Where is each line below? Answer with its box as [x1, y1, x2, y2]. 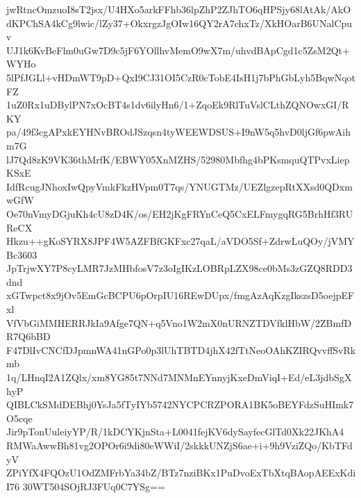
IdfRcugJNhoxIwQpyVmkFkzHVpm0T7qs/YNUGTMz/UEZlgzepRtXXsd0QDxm [6, 179, 353, 193]
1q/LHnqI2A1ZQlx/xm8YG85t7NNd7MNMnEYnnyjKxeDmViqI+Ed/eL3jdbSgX [6, 370, 352, 385]
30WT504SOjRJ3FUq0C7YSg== [22, 479, 165, 493]
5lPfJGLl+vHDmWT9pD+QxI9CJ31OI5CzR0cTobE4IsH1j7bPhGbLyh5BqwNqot [6, 70, 355, 84]
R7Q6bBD [6, 329, 51, 344]
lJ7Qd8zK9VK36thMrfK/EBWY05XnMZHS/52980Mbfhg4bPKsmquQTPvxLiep [6, 152, 350, 166]
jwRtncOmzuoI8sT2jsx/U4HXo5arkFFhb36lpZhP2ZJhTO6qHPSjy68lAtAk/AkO [6, 2, 351, 16]
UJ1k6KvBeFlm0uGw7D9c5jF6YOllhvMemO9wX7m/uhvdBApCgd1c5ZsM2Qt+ [6, 42, 350, 57]
